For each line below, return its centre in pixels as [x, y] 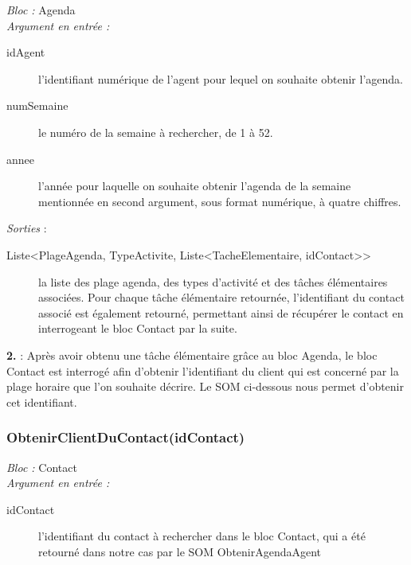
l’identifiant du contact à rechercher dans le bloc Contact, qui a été [202, 536]
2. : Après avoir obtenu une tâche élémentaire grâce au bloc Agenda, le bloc [192, 355]
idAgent [26, 52]
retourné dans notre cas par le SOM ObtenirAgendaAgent [180, 551]
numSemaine [37, 105]
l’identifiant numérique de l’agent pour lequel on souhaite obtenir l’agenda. [221, 78]
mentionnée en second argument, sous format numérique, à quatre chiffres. [220, 201]
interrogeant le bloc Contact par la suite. [138, 328]
